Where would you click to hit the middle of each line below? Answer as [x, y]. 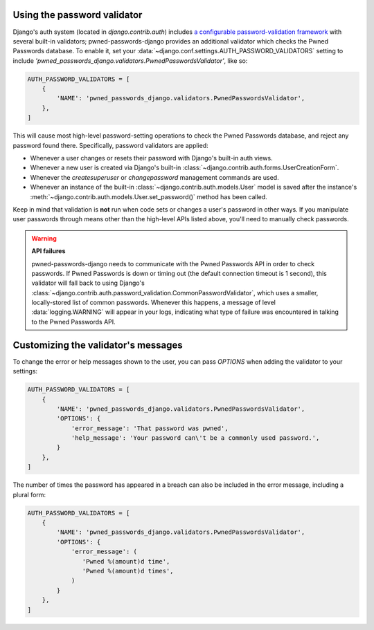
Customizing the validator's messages [98, 345]
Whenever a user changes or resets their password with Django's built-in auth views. [151, 158]
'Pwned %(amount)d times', [128, 571]
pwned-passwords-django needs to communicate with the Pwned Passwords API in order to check [173, 263]
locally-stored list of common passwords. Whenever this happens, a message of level [154, 303]
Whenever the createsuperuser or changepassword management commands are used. [155, 177]
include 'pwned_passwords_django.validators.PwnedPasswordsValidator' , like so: [130, 61]
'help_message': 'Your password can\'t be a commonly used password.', [195, 438]
